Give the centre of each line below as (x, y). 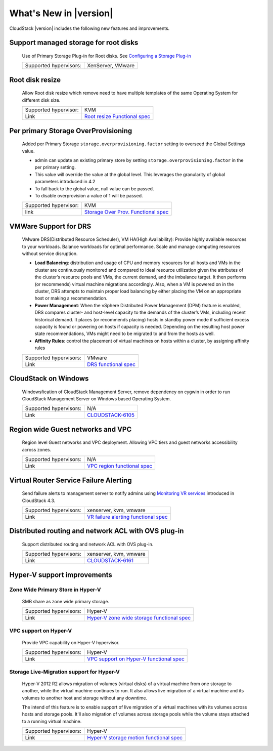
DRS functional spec (111, 364)
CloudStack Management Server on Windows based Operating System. (97, 399)
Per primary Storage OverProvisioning (71, 131)
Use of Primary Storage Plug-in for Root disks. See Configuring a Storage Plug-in (107, 56)
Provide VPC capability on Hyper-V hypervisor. (71, 642)
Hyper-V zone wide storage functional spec (139, 618)
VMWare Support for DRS (50, 226)
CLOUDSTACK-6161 (110, 561)
